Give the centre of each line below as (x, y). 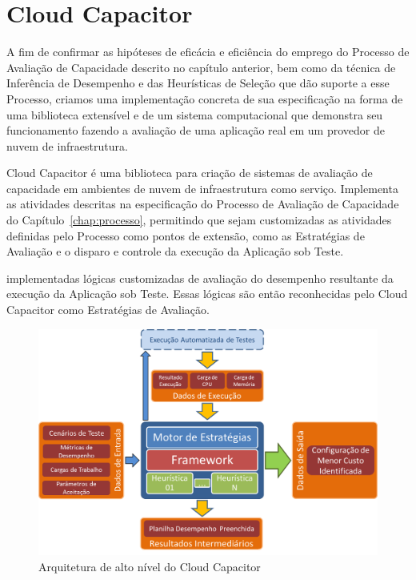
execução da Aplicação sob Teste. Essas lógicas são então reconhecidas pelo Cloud (207, 294)
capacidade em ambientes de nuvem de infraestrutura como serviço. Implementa (202, 188)
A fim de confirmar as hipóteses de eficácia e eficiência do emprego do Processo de (208, 52)
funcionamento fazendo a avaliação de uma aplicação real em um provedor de (196, 130)
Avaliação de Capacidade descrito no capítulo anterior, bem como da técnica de (201, 67)
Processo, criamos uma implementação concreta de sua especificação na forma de (205, 98)
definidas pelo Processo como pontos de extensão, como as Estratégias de (186, 235)
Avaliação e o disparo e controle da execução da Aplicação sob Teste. (175, 251)
